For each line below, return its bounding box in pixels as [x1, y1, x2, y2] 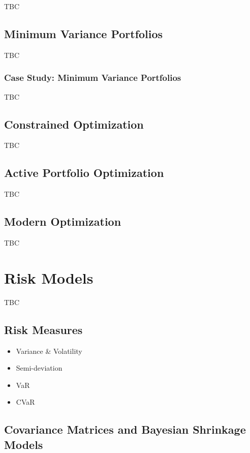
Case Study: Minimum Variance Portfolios [4, 71, 181, 84]
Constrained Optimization [4, 116, 144, 132]
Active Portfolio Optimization [4, 165, 164, 180]
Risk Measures [4, 321, 83, 337]
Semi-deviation [16, 363, 63, 373]
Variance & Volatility [16, 345, 82, 356]
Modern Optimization [4, 214, 121, 229]
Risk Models [4, 267, 93, 288]
